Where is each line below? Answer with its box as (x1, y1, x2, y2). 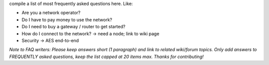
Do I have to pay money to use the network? (21, 16, 112, 22)
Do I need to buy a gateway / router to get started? (21, 24, 126, 30)
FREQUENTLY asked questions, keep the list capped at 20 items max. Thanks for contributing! (9, 54, 204, 60)
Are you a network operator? (21, 10, 81, 16)
